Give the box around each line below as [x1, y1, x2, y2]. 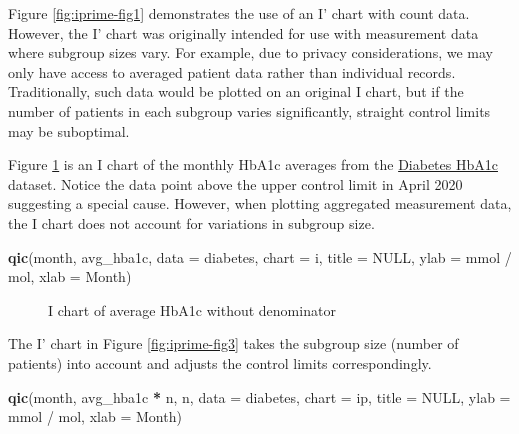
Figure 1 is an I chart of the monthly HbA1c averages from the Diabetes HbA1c [8, 154, 498, 175]
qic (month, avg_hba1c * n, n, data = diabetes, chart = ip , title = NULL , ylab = [8, 386, 511, 407]
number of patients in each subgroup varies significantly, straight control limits [8, 100, 491, 121]
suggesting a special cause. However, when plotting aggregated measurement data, [8, 193, 512, 214]
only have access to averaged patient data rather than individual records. [8, 61, 456, 82]
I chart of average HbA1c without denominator [48, 299, 336, 320]
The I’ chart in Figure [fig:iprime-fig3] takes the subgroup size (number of [8, 333, 459, 354]
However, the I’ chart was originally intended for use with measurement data [8, 22, 479, 43]
